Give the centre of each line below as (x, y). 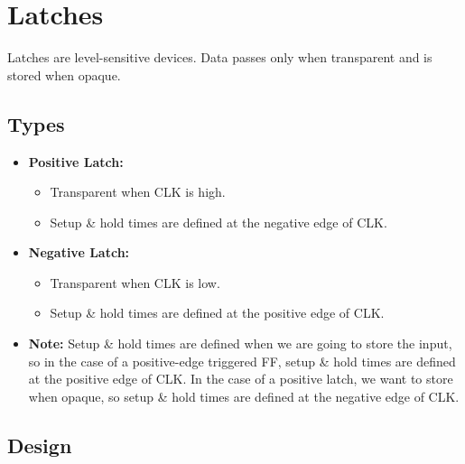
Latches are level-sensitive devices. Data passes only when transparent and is (220, 57)
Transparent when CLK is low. (135, 282)
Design (40, 445)
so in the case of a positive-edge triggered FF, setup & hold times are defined (242, 361)
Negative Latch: (79, 252)
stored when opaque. (64, 74)
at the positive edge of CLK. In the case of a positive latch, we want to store (241, 379)
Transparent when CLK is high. (138, 192)
